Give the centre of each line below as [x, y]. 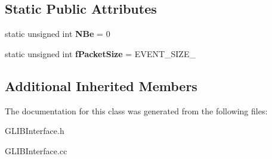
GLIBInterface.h [35, 131]
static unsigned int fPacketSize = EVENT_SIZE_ [100, 53]
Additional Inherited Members [101, 85]
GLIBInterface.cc [36, 150]
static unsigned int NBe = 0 [58, 34]
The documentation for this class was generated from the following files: [136, 110]
